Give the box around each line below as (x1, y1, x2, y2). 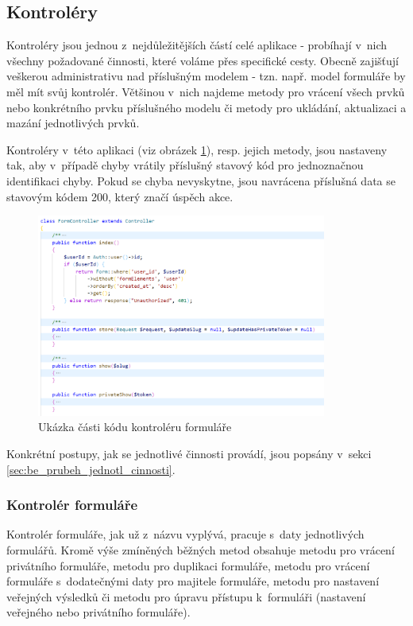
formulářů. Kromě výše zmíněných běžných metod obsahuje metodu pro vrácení (6, 541, 395, 558)
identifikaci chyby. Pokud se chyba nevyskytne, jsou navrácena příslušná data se (6, 172, 396, 189)
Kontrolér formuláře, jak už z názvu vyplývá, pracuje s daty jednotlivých (6, 526, 365, 542)
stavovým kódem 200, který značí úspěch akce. (6, 188, 234, 204)
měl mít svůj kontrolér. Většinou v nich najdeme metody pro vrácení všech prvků (6, 83, 405, 99)
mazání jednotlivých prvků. (6, 115, 140, 131)
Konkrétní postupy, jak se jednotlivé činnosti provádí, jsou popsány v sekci (6, 445, 372, 461)
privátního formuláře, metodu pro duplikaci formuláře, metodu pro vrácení (6, 557, 370, 574)
